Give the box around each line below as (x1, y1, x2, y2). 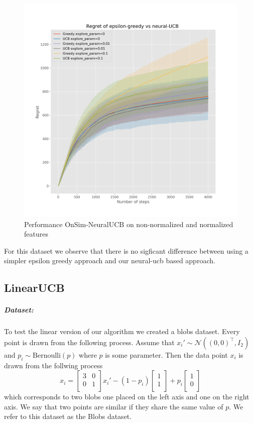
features (24, 229, 48, 239)
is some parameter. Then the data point (105, 349, 228, 360)
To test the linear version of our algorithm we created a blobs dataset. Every (4, 326, 240, 337)
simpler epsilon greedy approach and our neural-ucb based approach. (4, 255, 215, 266)
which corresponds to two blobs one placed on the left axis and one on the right (4, 391, 249, 402)
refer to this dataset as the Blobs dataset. (4, 411, 132, 421)
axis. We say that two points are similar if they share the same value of (4, 401, 223, 411)
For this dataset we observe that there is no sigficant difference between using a (4, 245, 248, 256)
